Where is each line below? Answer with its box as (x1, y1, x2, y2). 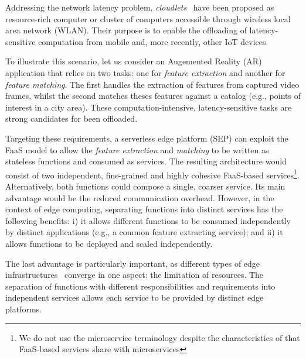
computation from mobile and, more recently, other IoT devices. (38, 35, 268, 47)
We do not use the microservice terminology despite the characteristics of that (19, 331, 300, 343)
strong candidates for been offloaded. (5, 112, 138, 125)
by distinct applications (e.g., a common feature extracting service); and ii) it (5, 226, 283, 238)
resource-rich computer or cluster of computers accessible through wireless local (5, 12, 291, 25)
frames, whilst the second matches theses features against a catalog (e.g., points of (5, 89, 301, 102)
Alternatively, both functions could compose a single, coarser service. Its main (5, 180, 285, 192)
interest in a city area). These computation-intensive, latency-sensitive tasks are (5, 101, 292, 113)
